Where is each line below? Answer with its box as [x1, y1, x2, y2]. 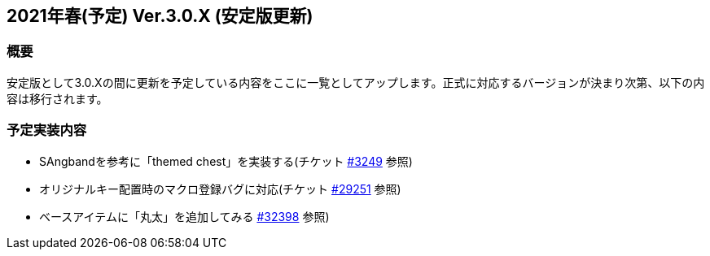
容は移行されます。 [7, 91, 108, 106]
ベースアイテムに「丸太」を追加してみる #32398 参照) [39, 209, 330, 223]
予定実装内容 [7, 122, 87, 139]
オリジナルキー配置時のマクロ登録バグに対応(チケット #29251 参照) [39, 181, 401, 196]
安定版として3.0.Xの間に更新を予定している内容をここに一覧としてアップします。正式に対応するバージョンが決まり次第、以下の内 [7, 75, 705, 89]
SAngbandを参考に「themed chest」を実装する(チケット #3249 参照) [39, 154, 413, 168]
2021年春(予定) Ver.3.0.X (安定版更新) [7, 6, 313, 26]
